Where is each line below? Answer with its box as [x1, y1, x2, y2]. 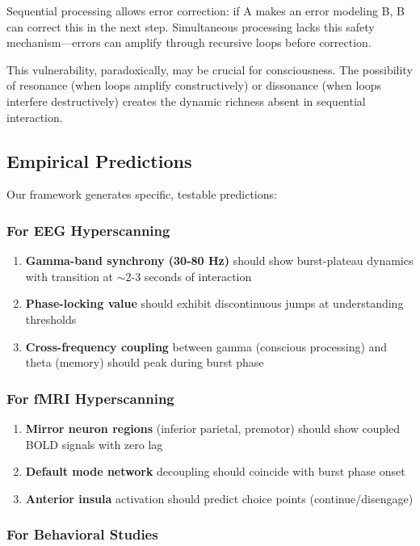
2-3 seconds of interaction [125, 267, 252, 284]
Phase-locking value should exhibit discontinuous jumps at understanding [25, 295, 404, 312]
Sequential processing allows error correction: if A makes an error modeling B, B [6, 2, 405, 19]
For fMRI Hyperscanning [6, 388, 174, 408]
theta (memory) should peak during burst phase [25, 354, 264, 371]
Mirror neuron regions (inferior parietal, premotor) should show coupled [25, 419, 401, 436]
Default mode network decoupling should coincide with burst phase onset [25, 463, 405, 480]
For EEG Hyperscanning [6, 220, 170, 240]
